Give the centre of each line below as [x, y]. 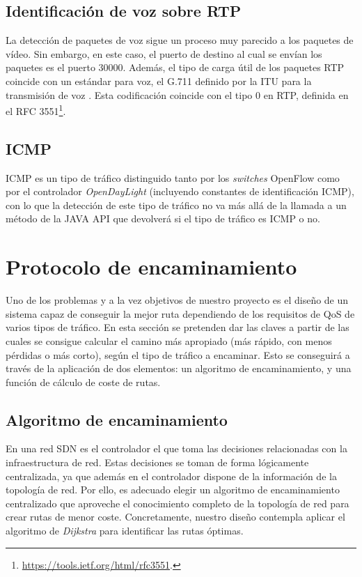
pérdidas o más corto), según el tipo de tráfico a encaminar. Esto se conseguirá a [178, 354]
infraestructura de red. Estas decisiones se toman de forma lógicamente [157, 462]
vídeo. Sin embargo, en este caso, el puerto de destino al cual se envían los [164, 53]
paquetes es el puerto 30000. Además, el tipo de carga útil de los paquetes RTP [175, 67]
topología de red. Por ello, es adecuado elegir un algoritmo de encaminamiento [173, 490]
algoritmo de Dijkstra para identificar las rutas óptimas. [125, 531]
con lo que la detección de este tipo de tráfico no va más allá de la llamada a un [176, 205]
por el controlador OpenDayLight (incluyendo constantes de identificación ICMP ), [180, 191]
